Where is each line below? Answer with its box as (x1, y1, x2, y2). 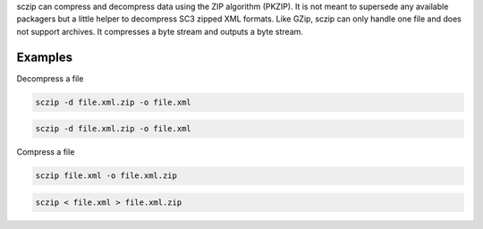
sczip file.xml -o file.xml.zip (35, 171, 178, 181)
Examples (16, 49, 73, 64)
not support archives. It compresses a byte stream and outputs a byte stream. (16, 26, 304, 37)
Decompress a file (16, 72, 84, 84)
